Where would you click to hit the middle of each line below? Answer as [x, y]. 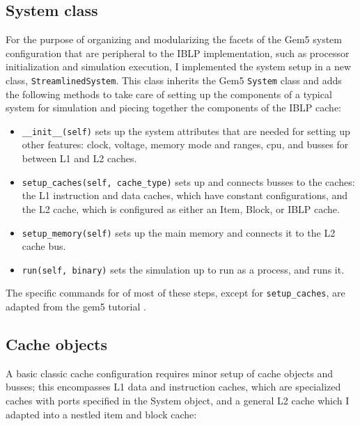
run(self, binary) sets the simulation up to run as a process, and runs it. [183, 269]
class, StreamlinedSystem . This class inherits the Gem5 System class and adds [174, 80]
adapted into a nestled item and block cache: [101, 414]
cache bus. [44, 246]
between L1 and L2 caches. [79, 158]
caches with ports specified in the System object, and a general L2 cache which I [178, 401]
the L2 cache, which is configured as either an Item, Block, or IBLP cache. [181, 208]
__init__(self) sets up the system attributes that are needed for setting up [186, 131]
